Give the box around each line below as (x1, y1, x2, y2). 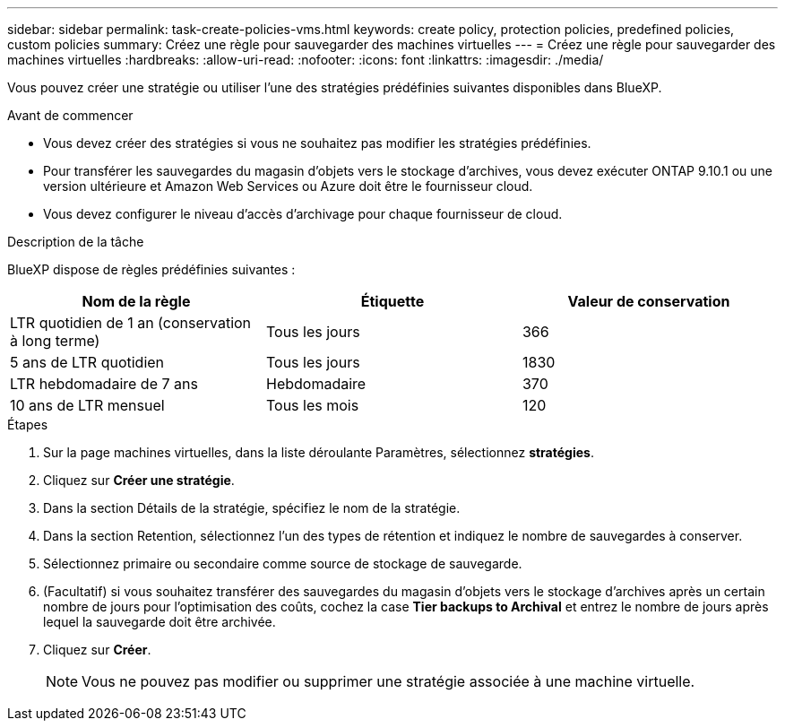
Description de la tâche (7, 234, 144, 249)
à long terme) (10, 332, 100, 350)
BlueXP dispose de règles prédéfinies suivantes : (7, 262, 296, 277)
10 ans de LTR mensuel (10, 396, 165, 414)
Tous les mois (265, 396, 359, 414)
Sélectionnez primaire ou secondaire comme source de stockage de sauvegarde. (43, 556, 522, 571)
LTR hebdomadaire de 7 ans (10, 375, 198, 393)
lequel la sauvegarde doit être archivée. (43, 614, 276, 629)
